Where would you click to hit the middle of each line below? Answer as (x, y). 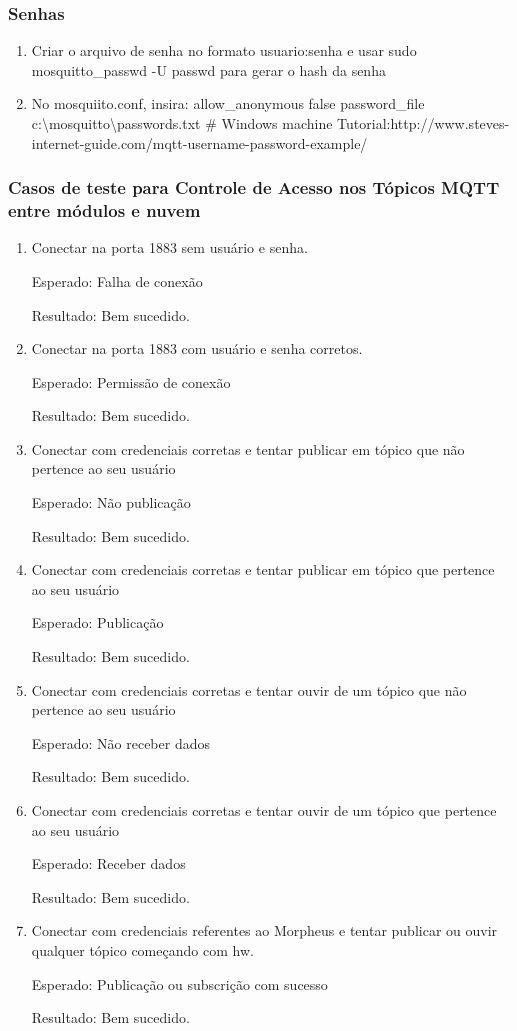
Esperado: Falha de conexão (117, 280)
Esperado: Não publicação (111, 502)
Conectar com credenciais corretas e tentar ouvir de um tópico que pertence (264, 810)
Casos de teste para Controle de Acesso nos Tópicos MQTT (254, 187)
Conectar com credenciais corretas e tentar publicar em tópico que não (248, 448)
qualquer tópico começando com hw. (142, 949)
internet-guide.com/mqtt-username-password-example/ (199, 142)
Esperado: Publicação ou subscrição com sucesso (179, 983)
